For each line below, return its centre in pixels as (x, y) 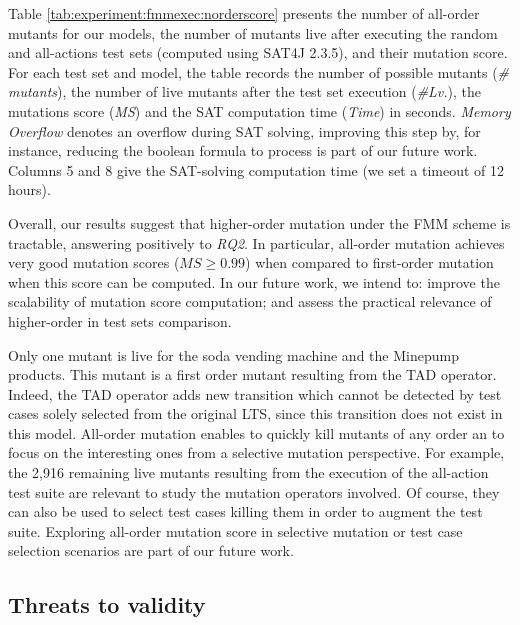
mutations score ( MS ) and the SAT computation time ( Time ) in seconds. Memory (259, 110)
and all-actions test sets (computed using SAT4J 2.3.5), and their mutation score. (258, 52)
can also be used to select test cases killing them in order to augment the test (245, 511)
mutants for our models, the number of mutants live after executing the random (253, 32)
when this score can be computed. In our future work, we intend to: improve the (254, 281)
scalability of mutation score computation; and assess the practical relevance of (250, 301)
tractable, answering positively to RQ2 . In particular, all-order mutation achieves (256, 242)
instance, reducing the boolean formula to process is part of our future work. (243, 150)
